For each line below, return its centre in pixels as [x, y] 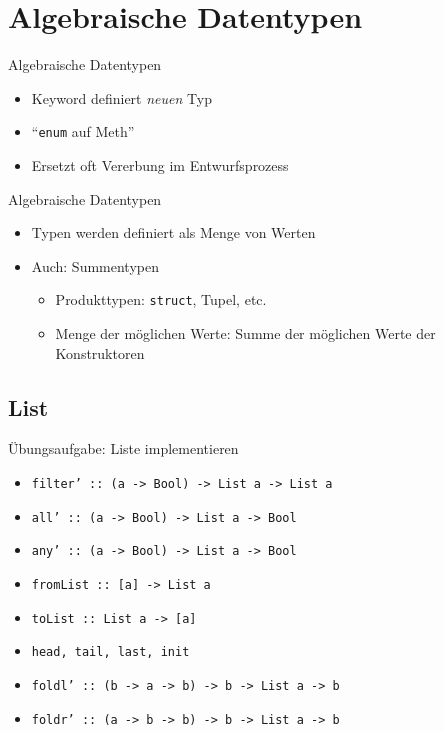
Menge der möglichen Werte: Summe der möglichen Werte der [245, 333]
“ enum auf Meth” [83, 131]
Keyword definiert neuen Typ [121, 97]
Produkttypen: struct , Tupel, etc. [161, 299]
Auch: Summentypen [95, 265]
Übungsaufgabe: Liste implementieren [123, 448]
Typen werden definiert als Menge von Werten [173, 232]
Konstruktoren [100, 352]
